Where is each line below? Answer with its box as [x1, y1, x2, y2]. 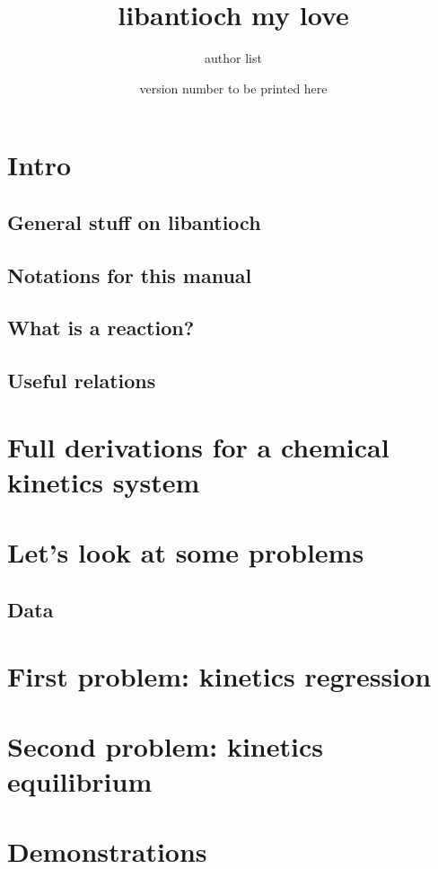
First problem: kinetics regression [7, 657, 432, 694]
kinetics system [7, 464, 200, 500]
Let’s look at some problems [7, 534, 364, 571]
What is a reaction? [7, 314, 195, 341]
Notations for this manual [7, 261, 252, 288]
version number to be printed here [139, 78, 328, 97]
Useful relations [7, 367, 156, 395]
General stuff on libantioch [7, 208, 261, 235]
